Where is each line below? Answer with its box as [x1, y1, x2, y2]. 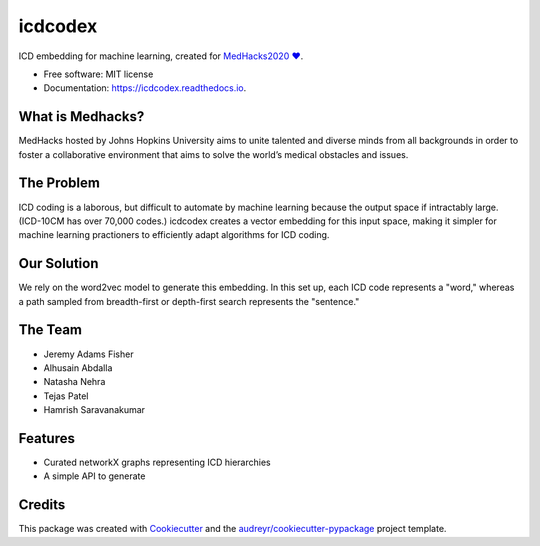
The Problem [18, 175, 100, 192]
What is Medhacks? [18, 108, 145, 125]
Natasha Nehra [43, 376, 106, 388]
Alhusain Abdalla [43, 361, 113, 374]
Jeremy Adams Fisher [43, 348, 134, 360]
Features [18, 430, 75, 447]
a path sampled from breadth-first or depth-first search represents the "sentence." [18, 295, 360, 307]
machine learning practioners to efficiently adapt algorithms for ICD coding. [18, 229, 330, 241]
